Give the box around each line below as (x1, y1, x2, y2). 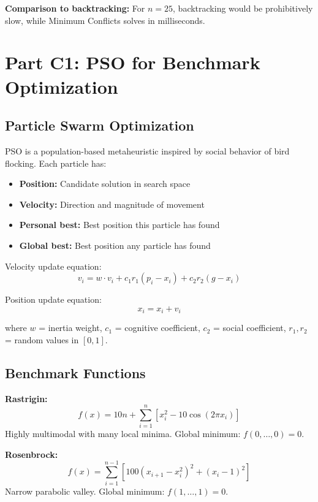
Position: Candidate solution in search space (19, 177, 191, 190)
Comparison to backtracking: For (5, 2, 145, 14)
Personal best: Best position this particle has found (19, 218, 220, 231)
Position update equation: (5, 293, 102, 306)
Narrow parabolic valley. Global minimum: (5, 484, 165, 497)
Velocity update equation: (5, 259, 102, 272)
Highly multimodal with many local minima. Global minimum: (5, 427, 241, 440)
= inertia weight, (39, 321, 102, 334)
